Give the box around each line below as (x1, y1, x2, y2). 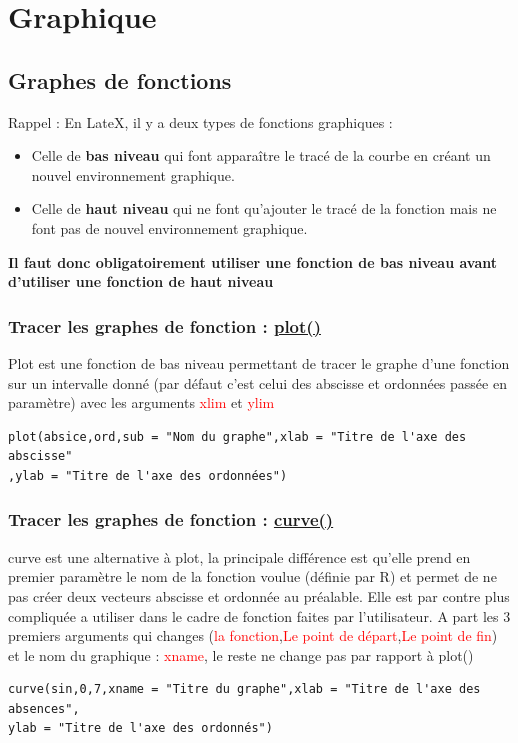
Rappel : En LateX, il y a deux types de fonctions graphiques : (8, 111, 393, 132)
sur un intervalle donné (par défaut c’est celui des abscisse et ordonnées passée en (8, 372, 507, 393)
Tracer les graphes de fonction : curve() (8, 507, 334, 532)
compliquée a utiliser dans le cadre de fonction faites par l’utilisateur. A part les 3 (8, 605, 511, 626)
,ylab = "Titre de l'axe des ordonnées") (8, 468, 288, 483)
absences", (8, 701, 80, 716)
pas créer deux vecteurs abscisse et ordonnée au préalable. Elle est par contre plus (8, 585, 510, 606)
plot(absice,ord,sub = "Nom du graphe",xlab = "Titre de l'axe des (8, 429, 467, 444)
